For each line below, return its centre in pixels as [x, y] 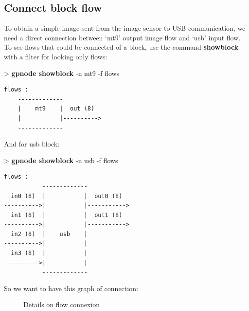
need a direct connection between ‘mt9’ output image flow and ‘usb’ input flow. [122, 37]
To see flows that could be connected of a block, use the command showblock [121, 47]
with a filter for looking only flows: [56, 56]
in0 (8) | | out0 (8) [67, 196]
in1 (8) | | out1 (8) [67, 215]
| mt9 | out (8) [56, 109]
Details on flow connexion [62, 304]
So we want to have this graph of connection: [71, 288]
